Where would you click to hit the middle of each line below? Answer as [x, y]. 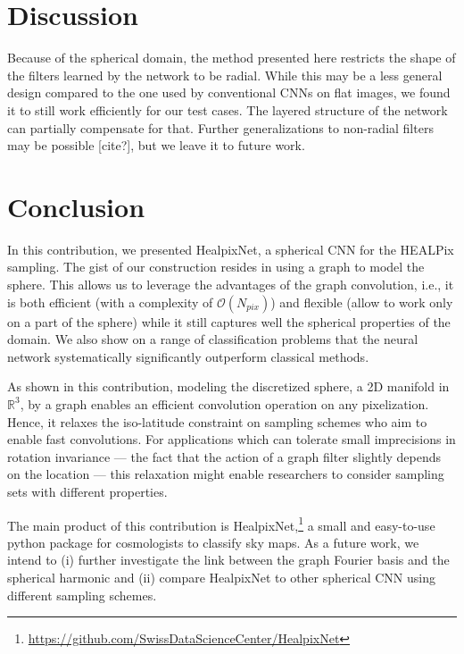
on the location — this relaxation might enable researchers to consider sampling [226, 474]
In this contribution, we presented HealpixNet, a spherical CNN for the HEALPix [231, 249]
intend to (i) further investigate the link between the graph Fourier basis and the [228, 560]
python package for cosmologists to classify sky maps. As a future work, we [213, 542]
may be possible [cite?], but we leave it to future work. [156, 145]
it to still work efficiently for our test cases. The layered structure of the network [228, 109]
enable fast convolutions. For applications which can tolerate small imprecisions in [232, 439]
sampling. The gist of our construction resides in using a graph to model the [216, 267]
